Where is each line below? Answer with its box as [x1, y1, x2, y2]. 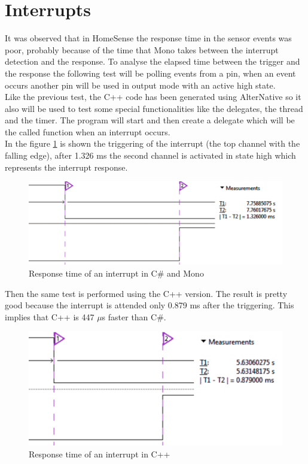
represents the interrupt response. [5, 160, 128, 173]
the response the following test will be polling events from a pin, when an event [5, 66, 296, 79]
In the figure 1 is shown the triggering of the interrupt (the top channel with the [5, 137, 300, 150]
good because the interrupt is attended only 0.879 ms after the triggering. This [5, 299, 294, 311]
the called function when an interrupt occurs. [5, 125, 170, 138]
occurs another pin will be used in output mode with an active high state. [5, 78, 276, 91]
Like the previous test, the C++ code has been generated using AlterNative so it [5, 90, 301, 103]
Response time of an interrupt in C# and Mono [29, 266, 204, 279]
